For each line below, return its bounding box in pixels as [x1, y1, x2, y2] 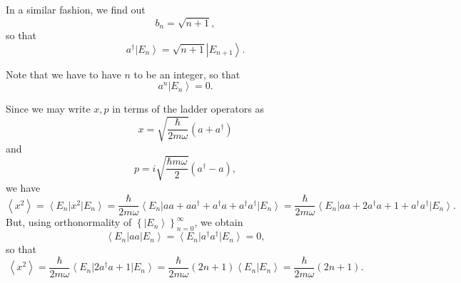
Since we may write [6, 101, 91, 116]
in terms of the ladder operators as [112, 101, 264, 116]
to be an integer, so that [133, 66, 240, 81]
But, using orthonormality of [6, 215, 132, 230]
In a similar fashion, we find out [6, 2, 146, 16]
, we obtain [194, 215, 243, 230]
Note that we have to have [6, 66, 121, 81]
